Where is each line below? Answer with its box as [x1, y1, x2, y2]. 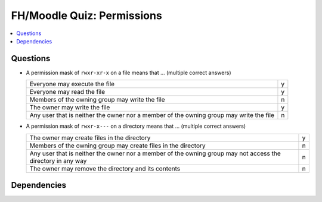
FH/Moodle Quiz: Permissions [11, 9, 162, 22]
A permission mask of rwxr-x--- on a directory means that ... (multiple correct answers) [26, 122, 246, 130]
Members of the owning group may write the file [29, 96, 165, 104]
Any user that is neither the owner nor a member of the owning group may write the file [29, 111, 274, 119]
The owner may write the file [29, 103, 110, 112]
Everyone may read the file [29, 88, 106, 96]
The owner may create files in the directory [29, 134, 151, 142]
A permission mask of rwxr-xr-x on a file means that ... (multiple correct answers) [26, 69, 231, 76]
